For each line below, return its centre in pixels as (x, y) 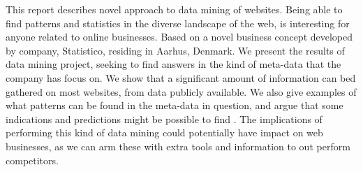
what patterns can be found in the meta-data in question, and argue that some (175, 105)
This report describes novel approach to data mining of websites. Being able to (174, 9)
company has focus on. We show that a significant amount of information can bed (181, 77)
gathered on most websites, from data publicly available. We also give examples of (181, 91)
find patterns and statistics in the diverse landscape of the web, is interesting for (178, 23)
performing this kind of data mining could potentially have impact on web (164, 132)
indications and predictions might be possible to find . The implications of (164, 119)
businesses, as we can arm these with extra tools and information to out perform (178, 146)
